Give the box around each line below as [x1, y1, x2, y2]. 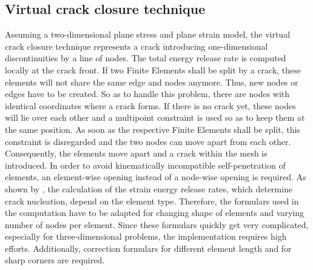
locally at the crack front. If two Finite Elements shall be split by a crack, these [5, 63, 301, 76]
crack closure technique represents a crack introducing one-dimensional [5, 39, 268, 52]
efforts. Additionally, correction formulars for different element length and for [5, 241, 292, 254]
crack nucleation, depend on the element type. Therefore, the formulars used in [5, 194, 299, 207]
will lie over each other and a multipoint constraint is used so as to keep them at [5, 111, 305, 124]
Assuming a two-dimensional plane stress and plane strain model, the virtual [5, 28, 291, 41]
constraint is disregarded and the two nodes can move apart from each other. [5, 135, 291, 147]
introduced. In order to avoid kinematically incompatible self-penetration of [5, 158, 286, 171]
